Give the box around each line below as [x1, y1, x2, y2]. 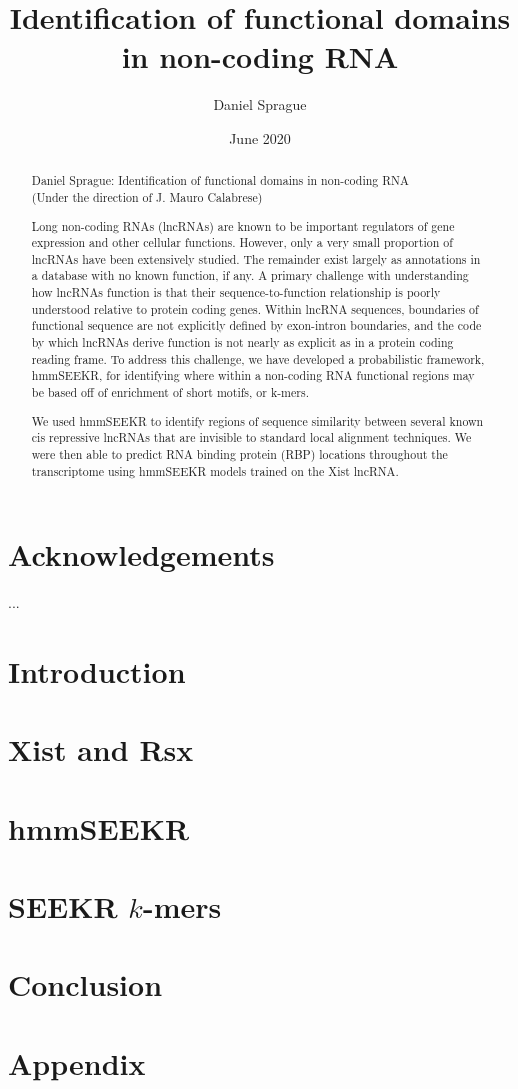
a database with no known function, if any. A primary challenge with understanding [31, 267, 469, 284]
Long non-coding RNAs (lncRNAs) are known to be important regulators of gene [31, 217, 455, 234]
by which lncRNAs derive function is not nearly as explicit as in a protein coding [31, 334, 454, 351]
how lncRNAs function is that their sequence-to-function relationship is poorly [31, 284, 441, 301]
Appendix [8, 1042, 146, 1083]
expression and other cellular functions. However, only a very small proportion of [31, 234, 453, 251]
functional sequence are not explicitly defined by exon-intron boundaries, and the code [31, 317, 482, 334]
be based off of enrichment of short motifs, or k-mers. [31, 384, 309, 401]
